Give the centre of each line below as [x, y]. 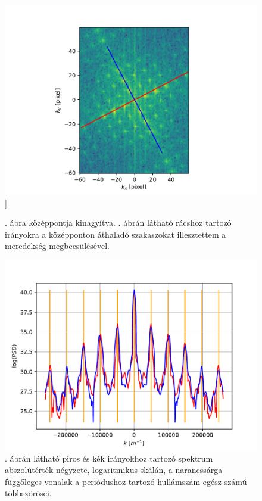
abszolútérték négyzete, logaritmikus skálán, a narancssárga [114, 470]
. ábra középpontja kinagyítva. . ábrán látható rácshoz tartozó [118, 223]
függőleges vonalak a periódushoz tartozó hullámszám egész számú [126, 481]
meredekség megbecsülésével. [57, 246]
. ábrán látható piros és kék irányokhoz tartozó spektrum [109, 458]
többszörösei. [28, 493]
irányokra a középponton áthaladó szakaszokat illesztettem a [116, 234]
